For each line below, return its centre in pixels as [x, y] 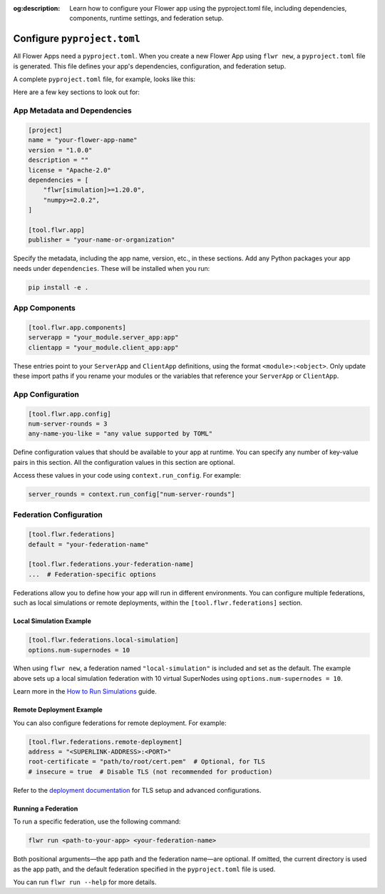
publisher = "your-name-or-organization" [102, 240]
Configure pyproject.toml [77, 39]
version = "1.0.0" [60, 150]
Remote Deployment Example [58, 710]
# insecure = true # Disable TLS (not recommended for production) [150, 771]
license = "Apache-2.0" [70, 170]
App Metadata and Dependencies [72, 111]
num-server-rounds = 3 [68, 423]
